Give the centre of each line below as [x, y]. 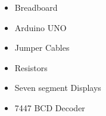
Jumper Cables [42, 48]
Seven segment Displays [58, 88]
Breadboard [36, 7]
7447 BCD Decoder [50, 107]
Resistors [31, 67]
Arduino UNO [40, 27]
